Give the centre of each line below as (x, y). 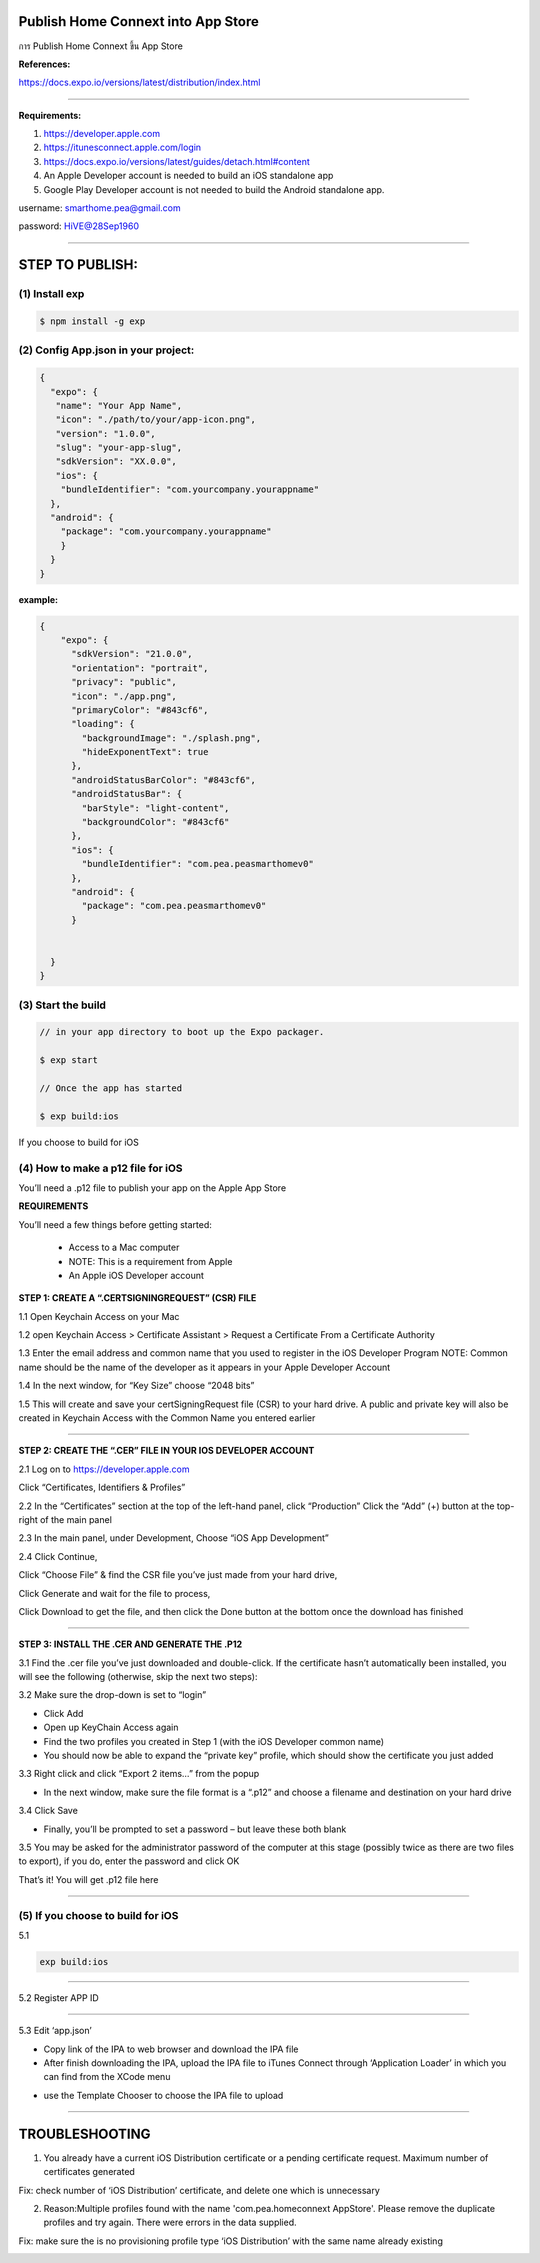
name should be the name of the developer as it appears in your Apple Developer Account (204, 1367)
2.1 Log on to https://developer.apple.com (104, 1469)
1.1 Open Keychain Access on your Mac (99, 1316)
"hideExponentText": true (145, 752)
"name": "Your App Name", (119, 405)
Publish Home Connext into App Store (139, 21)
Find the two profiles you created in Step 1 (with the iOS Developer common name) (214, 1741)
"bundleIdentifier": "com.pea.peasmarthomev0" (197, 864)
